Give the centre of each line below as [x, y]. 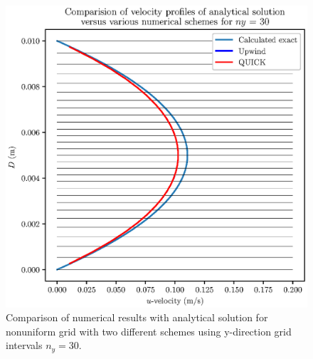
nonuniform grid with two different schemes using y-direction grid [149, 331]
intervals [24, 345]
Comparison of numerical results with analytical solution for [137, 317]
